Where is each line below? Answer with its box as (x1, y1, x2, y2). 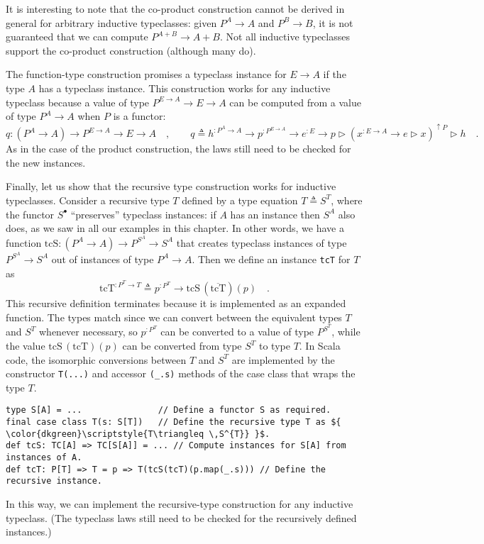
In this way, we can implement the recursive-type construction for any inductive (6, 496, 353, 511)
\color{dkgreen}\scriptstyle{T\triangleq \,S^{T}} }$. (6, 428, 270, 439)
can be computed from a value (229, 94, 361, 109)
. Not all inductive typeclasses (220, 29, 350, 44)
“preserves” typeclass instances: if (70, 206, 216, 221)
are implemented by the (231, 352, 335, 367)
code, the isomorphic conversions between (6, 352, 187, 367)
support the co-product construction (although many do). (6, 43, 256, 57)
